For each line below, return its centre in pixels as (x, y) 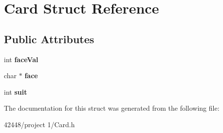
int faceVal (21, 59)
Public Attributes (49, 39)
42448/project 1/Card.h (39, 124)
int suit (16, 91)
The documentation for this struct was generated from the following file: (112, 108)
